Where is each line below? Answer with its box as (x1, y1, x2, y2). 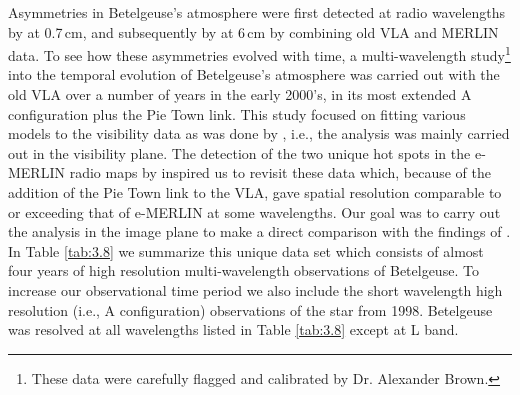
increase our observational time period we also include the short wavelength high (8, 279, 503, 300)
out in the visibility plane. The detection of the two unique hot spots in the (8, 142, 471, 163)
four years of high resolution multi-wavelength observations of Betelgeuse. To (8, 260, 479, 281)
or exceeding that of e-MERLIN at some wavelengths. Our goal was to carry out (8, 201, 501, 222)
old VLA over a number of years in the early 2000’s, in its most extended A (8, 84, 472, 105)
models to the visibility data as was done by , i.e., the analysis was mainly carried (8, 123, 510, 144)
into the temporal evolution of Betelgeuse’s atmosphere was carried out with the (8, 64, 500, 85)
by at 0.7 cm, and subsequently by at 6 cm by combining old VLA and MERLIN (8, 21, 499, 42)
